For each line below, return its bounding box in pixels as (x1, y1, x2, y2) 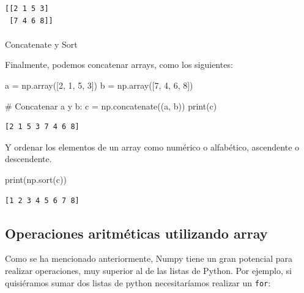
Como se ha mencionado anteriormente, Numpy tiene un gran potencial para (5, 252, 293, 265)
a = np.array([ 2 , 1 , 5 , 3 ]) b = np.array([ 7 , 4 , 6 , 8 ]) (5, 78, 193, 91)
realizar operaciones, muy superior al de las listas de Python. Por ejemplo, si (5, 264, 292, 276)
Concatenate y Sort (5, 37, 78, 50)
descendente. (5, 152, 52, 165)
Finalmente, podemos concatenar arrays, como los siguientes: (5, 58, 233, 71)
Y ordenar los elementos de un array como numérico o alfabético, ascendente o (5, 140, 300, 153)
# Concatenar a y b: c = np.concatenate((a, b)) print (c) (5, 99, 217, 112)
